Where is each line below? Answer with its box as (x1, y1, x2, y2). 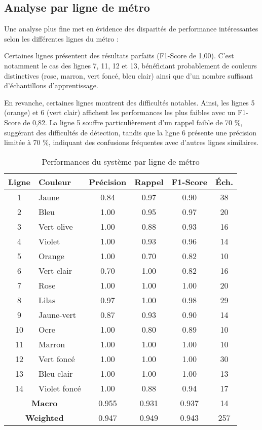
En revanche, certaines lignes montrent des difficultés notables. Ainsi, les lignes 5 (4, 97, 255, 107)
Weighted (25, 411, 64, 423)
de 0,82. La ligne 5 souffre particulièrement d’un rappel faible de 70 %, (23, 117, 243, 127)
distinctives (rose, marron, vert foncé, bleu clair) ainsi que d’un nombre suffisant (4, 70, 253, 81)
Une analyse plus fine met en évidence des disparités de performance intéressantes (4, 23, 258, 34)
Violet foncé (39, 382, 81, 394)
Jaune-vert (39, 308, 77, 320)
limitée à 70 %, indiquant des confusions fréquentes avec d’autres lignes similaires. (4, 137, 258, 148)
